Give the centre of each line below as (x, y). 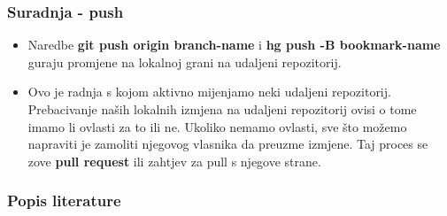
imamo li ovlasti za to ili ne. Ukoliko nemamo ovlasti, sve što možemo (217, 126)
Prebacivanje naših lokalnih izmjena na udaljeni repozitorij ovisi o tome (222, 109)
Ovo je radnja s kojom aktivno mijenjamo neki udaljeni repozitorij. (209, 92)
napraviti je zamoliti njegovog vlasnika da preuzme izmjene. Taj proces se (228, 144)
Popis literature (64, 201)
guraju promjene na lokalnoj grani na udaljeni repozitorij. (185, 62)
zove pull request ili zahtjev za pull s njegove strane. (174, 161)
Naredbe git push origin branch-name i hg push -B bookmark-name (234, 45)
